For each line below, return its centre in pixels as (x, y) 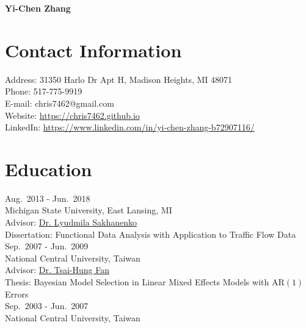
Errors (17, 294)
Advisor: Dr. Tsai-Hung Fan (57, 270)
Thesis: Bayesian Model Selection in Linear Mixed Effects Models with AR (145, 281)
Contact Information (93, 50)
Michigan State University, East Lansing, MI (89, 210)
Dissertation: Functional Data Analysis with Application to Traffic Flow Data (151, 234)
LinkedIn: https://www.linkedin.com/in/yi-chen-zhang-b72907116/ (130, 127)
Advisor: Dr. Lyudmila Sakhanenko (71, 222)
